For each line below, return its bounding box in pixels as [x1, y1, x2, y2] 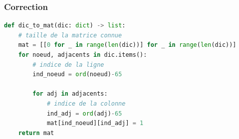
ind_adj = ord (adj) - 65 [46, 110, 122, 117]
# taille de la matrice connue [18, 31, 122, 39]
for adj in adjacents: [32, 90, 108, 98]
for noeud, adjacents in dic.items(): [18, 51, 147, 58]
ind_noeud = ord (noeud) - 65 [32, 71, 122, 78]
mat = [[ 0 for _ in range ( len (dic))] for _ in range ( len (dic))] [18, 41, 237, 49]
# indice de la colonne [46, 100, 126, 107]
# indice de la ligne [32, 61, 104, 68]
